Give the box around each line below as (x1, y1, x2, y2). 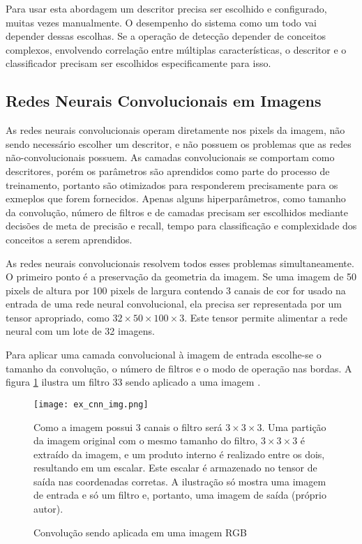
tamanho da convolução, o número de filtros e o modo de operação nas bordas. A (6, 361, 352, 375)
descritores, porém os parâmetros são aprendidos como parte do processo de (6, 163, 330, 178)
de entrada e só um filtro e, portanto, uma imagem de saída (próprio (33, 488, 326, 502)
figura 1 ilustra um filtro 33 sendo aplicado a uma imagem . (6, 375, 261, 389)
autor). (33, 501, 63, 516)
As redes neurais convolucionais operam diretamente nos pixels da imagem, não (6, 123, 345, 137)
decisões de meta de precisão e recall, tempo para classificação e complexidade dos (6, 218, 357, 233)
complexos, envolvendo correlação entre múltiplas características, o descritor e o (6, 42, 347, 56)
